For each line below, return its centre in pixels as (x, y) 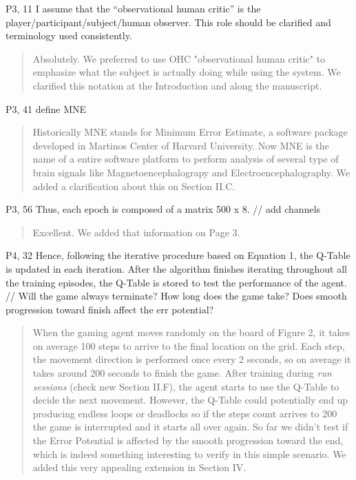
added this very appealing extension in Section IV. (139, 467)
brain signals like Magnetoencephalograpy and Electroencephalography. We (191, 172)
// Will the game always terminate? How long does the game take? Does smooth (176, 296)
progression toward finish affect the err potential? (110, 309)
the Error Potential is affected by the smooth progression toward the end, (188, 440)
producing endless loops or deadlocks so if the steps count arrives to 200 (185, 413)
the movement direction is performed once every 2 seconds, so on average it (192, 359)
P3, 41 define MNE (46, 108)
